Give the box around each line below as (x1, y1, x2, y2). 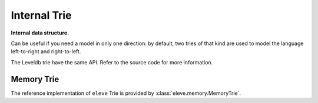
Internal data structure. (11, 29, 69, 36)
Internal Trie (11, 9, 72, 22)
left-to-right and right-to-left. (11, 48, 81, 55)
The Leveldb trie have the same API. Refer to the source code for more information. (11, 59, 213, 66)
